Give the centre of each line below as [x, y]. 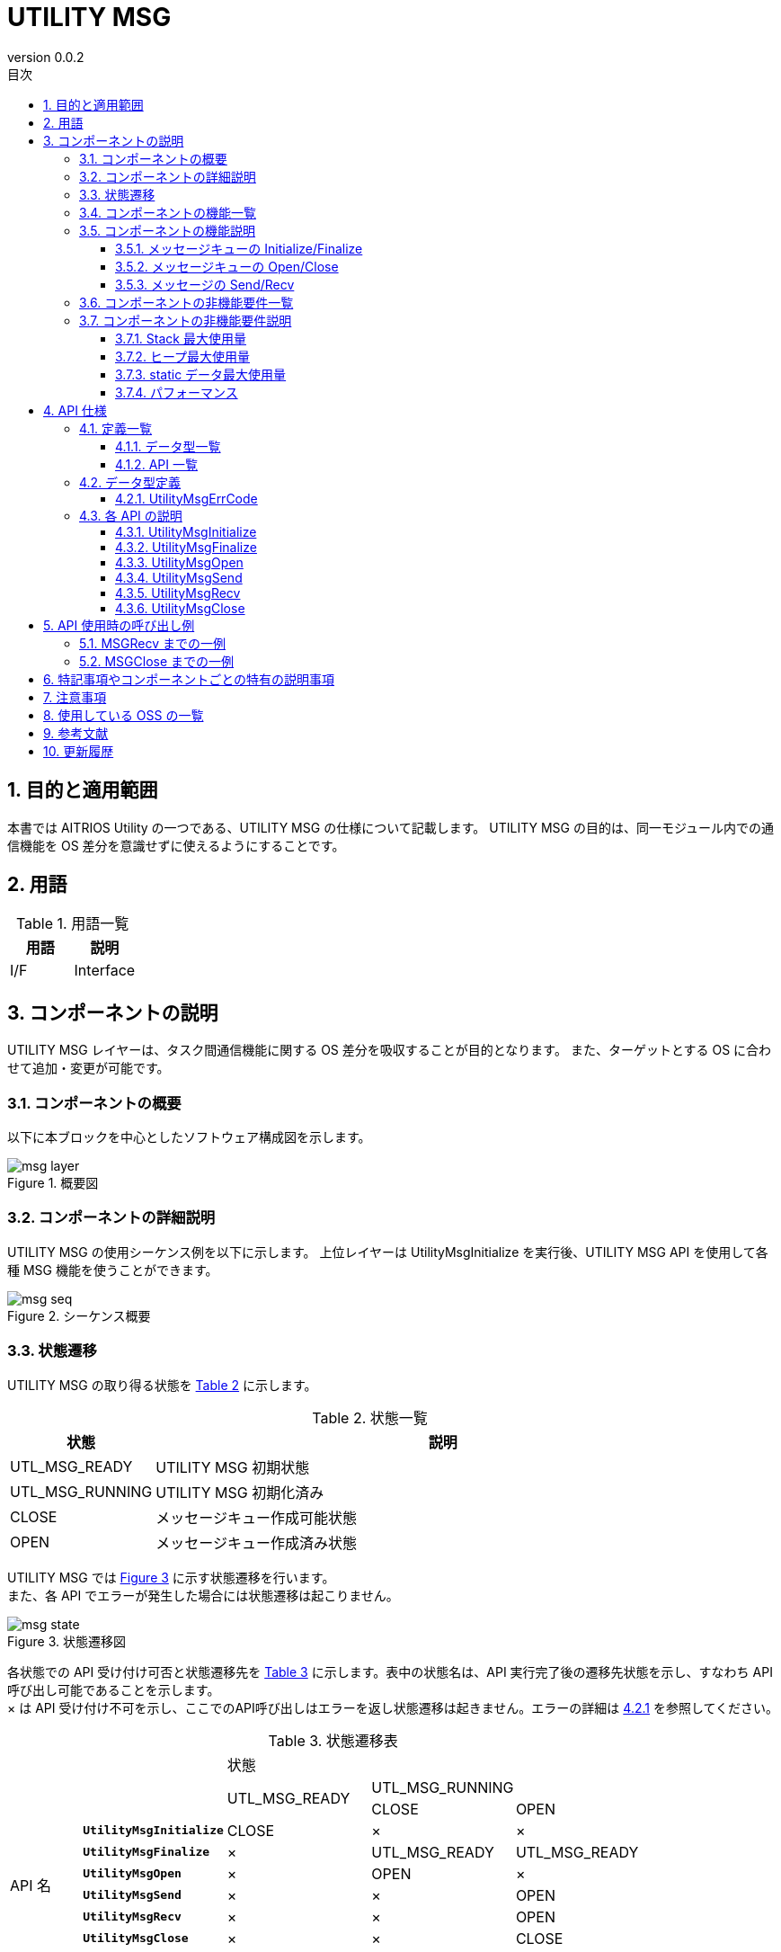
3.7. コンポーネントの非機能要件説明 [186, 320]
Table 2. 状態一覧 [370, 1417]
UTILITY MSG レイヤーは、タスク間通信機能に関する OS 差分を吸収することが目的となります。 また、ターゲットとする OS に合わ [390, 1050]
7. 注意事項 [75, 697]
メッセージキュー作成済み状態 [256, 1542]
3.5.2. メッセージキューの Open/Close [227, 266]
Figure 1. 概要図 [53, 1183]
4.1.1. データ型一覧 [168, 446]
